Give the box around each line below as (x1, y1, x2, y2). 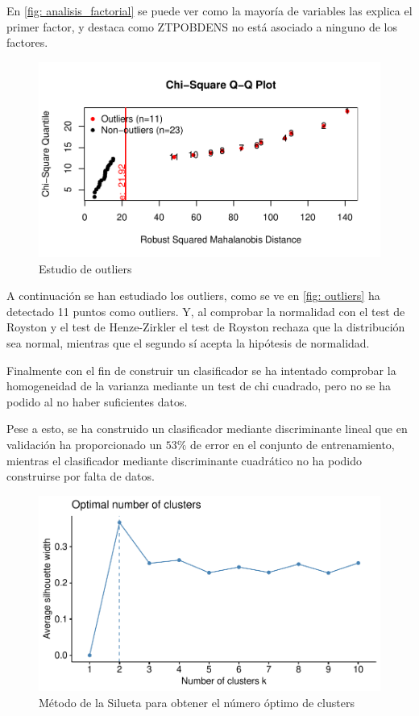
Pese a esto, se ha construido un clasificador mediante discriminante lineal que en (6, 420, 408, 437)
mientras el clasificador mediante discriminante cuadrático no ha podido (6, 452, 363, 468)
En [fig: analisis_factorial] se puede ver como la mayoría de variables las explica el (6, 2, 413, 19)
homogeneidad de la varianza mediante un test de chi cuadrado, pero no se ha (6, 377, 392, 394)
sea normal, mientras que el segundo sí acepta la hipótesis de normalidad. (6, 334, 370, 351)
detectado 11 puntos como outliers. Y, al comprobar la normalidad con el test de (6, 302, 405, 319)
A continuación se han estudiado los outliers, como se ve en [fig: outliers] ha (6, 287, 380, 304)
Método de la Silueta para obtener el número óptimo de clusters (39, 693, 355, 710)
